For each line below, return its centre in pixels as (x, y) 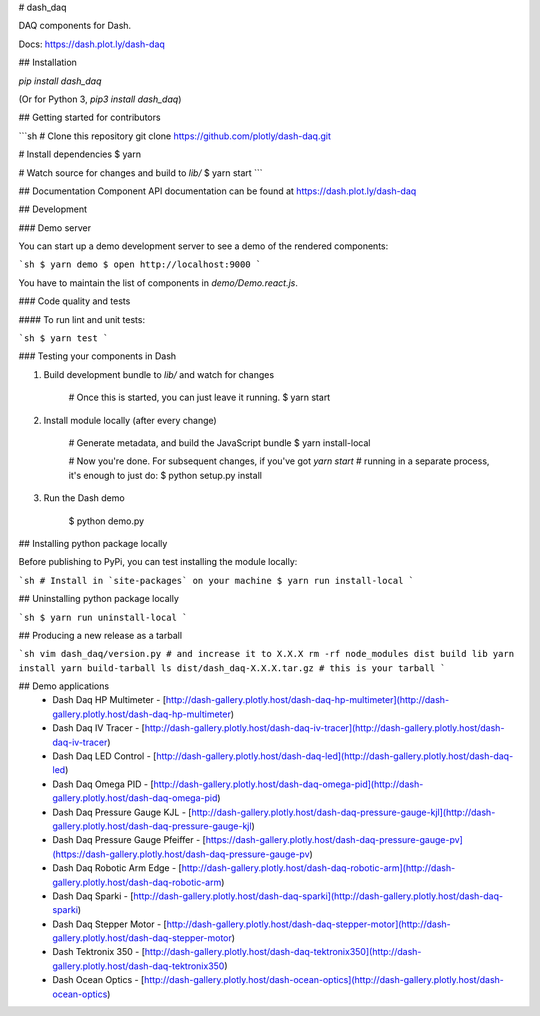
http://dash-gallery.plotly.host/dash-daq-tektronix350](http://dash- (283, 952)
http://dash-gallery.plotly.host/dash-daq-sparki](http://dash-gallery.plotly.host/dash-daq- (318, 896)
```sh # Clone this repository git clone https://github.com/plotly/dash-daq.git (175, 136)
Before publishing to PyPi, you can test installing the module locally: (158, 562)
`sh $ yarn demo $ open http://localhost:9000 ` (140, 264)
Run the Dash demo (84, 498)
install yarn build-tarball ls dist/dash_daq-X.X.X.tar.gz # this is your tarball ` (232, 668)
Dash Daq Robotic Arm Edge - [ (117, 868)
